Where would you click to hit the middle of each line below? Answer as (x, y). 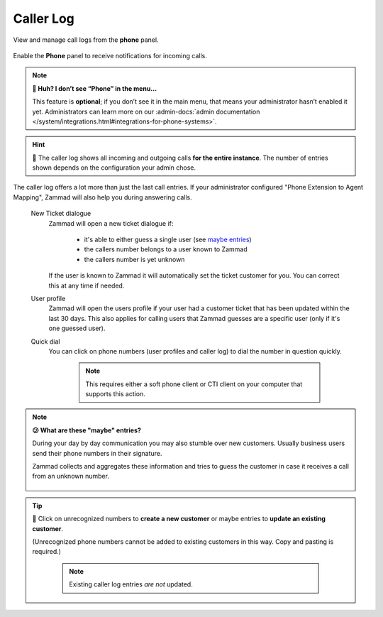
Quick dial (45, 342)
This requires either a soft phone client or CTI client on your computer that (194, 384)
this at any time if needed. (87, 285)
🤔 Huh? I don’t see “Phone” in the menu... (95, 88)
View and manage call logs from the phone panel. (86, 40)
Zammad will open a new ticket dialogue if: (111, 223)
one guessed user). (77, 328)
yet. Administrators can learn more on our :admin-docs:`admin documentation (146, 111)
